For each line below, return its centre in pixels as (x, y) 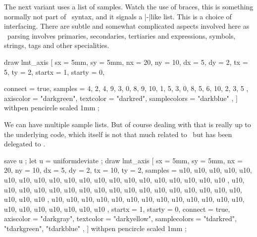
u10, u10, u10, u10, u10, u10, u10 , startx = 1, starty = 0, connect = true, (117, 209)
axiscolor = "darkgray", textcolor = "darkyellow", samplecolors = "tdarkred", (120, 218)
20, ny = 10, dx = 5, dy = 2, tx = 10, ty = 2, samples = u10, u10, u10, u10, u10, (128, 170)
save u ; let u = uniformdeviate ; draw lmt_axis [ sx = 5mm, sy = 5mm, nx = (123, 160)
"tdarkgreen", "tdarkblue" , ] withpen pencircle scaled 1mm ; (95, 228)
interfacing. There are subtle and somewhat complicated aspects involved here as (127, 26)
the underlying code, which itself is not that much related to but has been (118, 134)
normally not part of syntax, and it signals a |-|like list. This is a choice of (118, 16)
